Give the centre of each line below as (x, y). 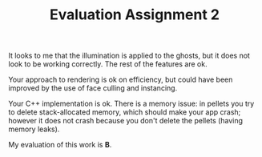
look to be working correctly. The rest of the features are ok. (108, 64)
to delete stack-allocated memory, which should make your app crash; (125, 112)
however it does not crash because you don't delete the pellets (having (125, 121)
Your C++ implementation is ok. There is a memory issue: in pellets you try (131, 104)
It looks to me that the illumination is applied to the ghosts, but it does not (129, 56)
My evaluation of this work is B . (60, 145)
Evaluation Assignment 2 (135, 15)
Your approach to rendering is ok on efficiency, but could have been (121, 80)
